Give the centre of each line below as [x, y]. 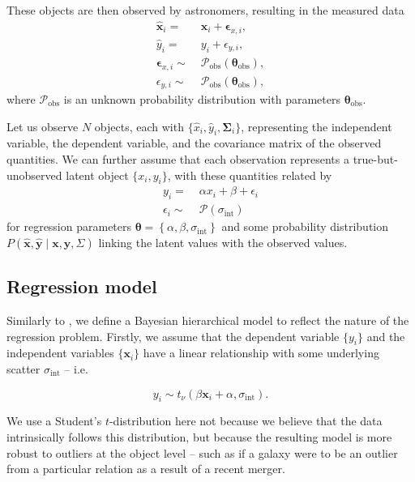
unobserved [34, 175]
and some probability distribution [305, 226]
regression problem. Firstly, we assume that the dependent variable [173, 336]
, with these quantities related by [250, 175]
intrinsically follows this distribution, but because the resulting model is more [199, 437]
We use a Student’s [54, 421]
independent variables [60, 353]
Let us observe [43, 126]
